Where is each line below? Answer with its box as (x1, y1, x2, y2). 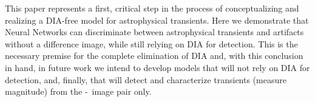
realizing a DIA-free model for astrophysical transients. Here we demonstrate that (5, 13, 309, 26)
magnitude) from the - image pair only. (5, 85, 152, 98)
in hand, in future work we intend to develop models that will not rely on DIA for (5, 61, 310, 73)
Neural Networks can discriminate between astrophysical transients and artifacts (5, 25, 304, 38)
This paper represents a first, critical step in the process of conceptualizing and (5, 2, 299, 14)
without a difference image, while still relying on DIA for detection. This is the (5, 37, 298, 50)
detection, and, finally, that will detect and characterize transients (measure (5, 73, 286, 86)
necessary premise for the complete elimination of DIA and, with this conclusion (5, 49, 303, 62)
